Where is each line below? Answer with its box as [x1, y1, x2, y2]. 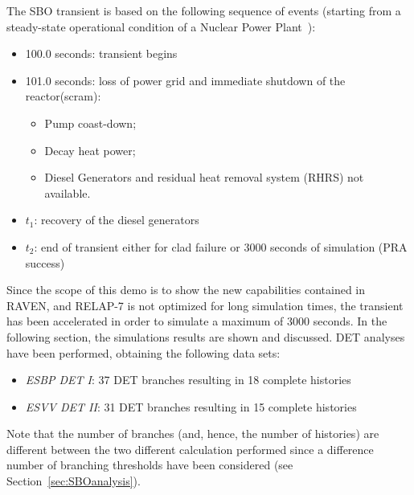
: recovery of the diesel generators [34, 211, 199, 228]
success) [25, 254, 65, 271]
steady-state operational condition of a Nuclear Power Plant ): [6, 18, 316, 35]
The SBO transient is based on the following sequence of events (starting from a [6, 2, 401, 18]
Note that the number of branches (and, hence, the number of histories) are [6, 425, 379, 442]
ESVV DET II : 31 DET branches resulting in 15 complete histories [25, 398, 357, 415]
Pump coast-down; [44, 114, 137, 131]
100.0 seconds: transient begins [25, 45, 178, 62]
